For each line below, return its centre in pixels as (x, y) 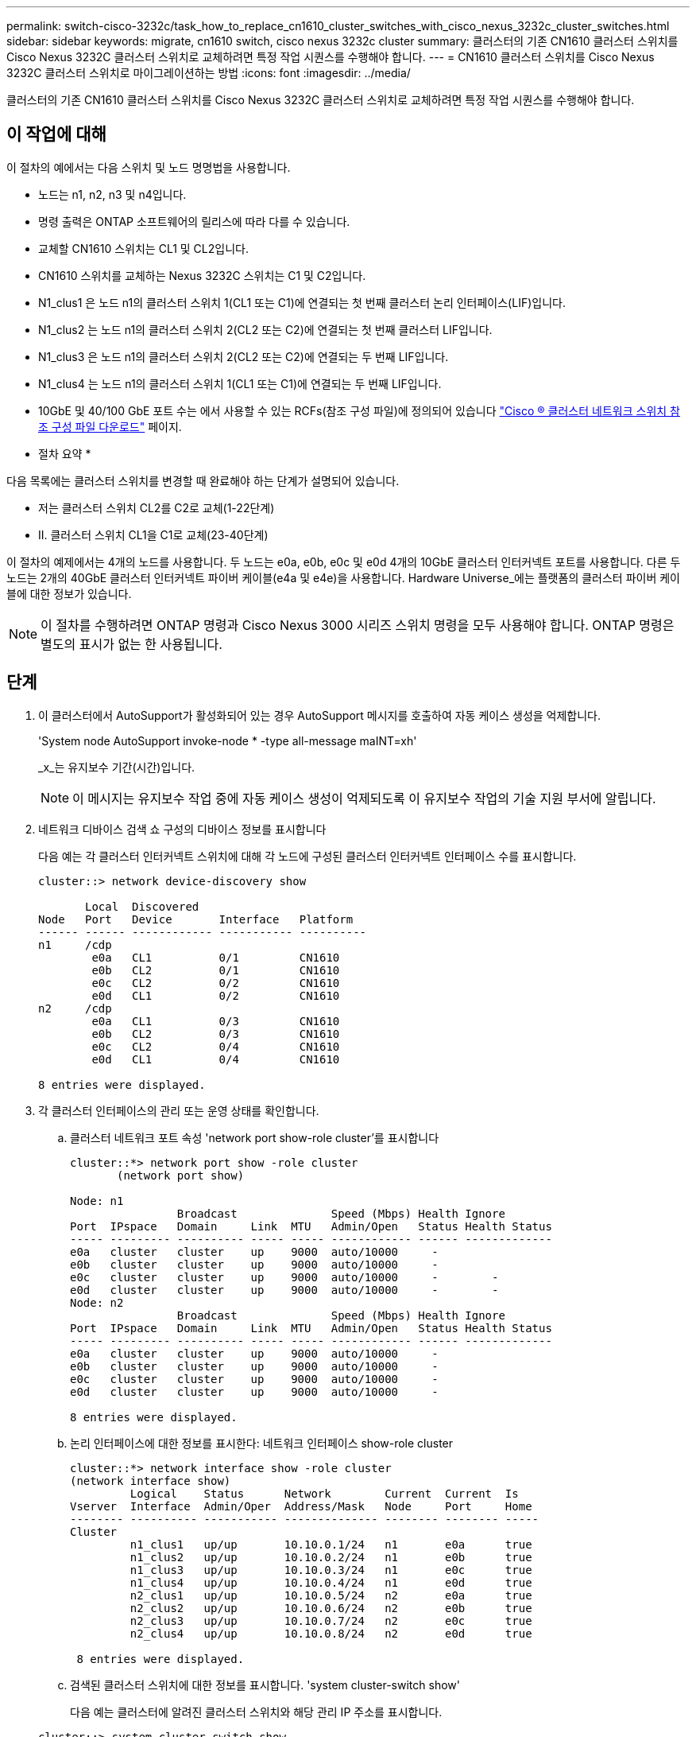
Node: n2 (97, 1302)
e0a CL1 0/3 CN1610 (216, 1021)
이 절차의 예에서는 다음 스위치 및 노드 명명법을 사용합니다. (149, 167)
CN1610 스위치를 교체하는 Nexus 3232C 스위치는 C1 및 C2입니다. (202, 275)
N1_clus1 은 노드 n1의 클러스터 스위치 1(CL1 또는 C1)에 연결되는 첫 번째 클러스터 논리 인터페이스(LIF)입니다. (302, 302)
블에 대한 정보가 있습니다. (69, 593)
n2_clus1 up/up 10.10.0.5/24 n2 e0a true (331, 1595)
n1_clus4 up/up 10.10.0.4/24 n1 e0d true (331, 1582)
